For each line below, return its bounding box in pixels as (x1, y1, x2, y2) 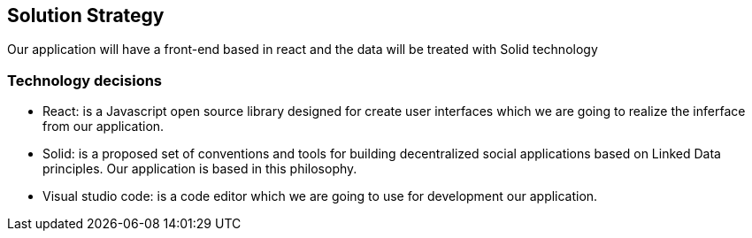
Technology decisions (7, 71, 163, 89)
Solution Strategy (7, 4, 165, 27)
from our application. (42, 119, 165, 134)
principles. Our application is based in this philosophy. (42, 161, 357, 177)
